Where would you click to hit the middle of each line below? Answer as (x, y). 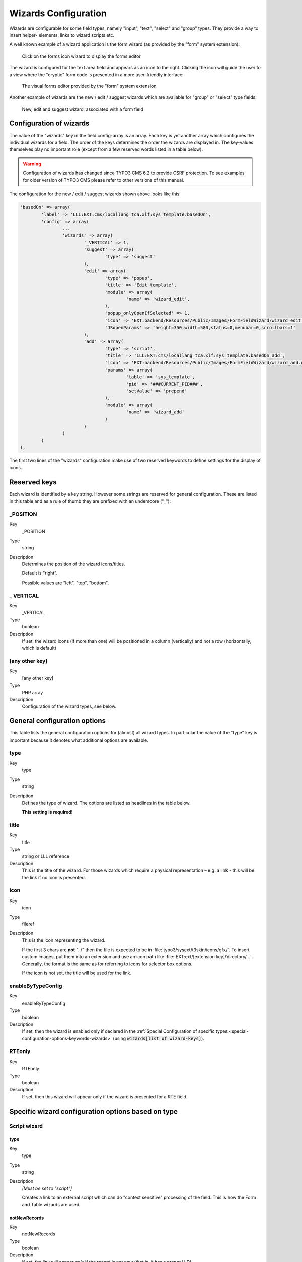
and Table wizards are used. (51, 1204)
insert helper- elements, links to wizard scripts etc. (62, 35)
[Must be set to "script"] (47, 1188)
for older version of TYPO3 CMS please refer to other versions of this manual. (104, 180)
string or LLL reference (46, 856)
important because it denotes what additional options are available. (79, 740)
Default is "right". (40, 573)
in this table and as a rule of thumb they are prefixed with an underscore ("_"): (90, 501)
